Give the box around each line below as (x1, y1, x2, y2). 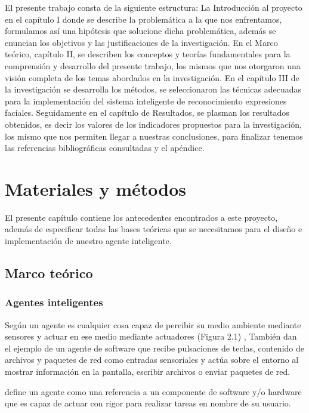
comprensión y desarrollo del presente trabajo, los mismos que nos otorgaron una (5, 59, 301, 72)
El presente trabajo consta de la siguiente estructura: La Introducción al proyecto (5, 1, 302, 13)
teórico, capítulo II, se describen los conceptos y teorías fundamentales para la (5, 48, 291, 60)
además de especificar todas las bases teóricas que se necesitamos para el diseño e (5, 223, 302, 235)
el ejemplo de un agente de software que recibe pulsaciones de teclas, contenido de (5, 341, 304, 354)
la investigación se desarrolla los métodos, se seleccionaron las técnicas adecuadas (5, 83, 302, 95)
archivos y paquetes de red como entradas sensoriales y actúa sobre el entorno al (5, 353, 299, 366)
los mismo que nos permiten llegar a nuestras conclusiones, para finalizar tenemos (5, 130, 303, 142)
